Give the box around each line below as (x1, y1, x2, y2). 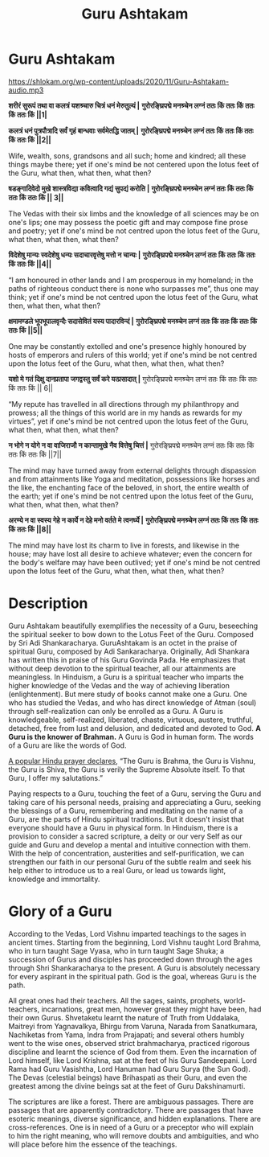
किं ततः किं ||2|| (8, 134, 52, 145)
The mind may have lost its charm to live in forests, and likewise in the (8, 540, 239, 550)
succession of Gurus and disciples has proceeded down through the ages (8, 954, 253, 964)
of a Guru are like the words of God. (8, 741, 127, 750)
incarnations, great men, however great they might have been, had (41, 1004, 262, 1014)
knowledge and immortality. (8, 874, 100, 884)
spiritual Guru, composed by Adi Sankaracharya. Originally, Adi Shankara (8, 646, 251, 656)
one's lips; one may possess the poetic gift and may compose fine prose (8, 217, 249, 227)
